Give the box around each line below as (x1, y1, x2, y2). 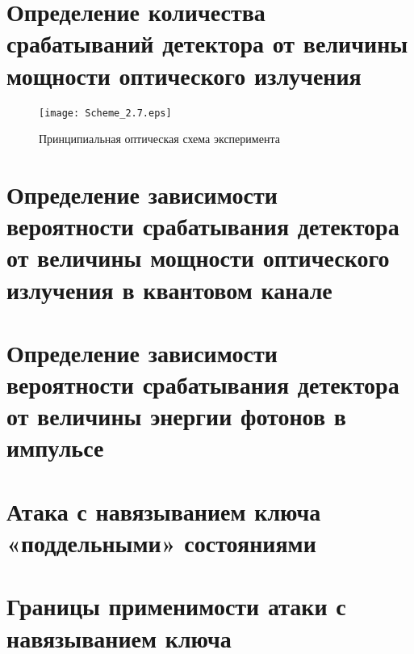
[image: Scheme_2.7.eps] (39, 107, 172, 119)
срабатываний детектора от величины (6, 27, 408, 60)
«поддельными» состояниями (6, 526, 316, 559)
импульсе (6, 431, 104, 464)
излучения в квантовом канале (6, 272, 332, 306)
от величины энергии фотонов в (6, 399, 346, 432)
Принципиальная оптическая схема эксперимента (39, 130, 280, 147)
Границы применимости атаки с (6, 589, 346, 622)
